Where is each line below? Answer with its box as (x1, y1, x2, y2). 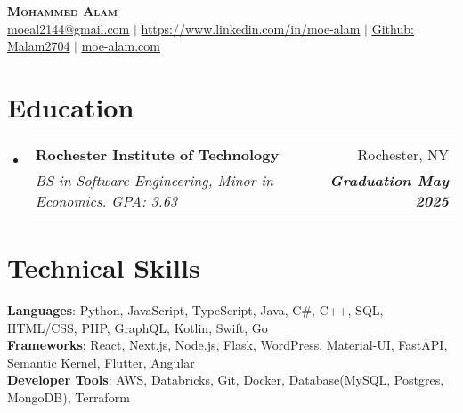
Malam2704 (7, 36, 70, 55)
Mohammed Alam (7, 2, 118, 20)
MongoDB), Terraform (7, 388, 130, 406)
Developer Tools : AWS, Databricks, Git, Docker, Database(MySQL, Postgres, (7, 370, 444, 389)
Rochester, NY (357, 143, 449, 165)
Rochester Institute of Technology (35, 143, 280, 165)
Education (7, 88, 134, 125)
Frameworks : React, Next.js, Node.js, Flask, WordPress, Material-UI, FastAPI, (7, 336, 448, 354)
